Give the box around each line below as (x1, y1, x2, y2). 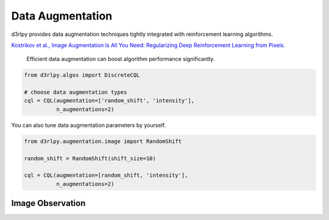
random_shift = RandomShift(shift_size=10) (24, 155, 157, 161)
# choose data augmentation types (24, 89, 127, 96)
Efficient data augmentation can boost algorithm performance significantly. (26, 55, 215, 63)
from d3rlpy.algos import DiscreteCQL (24, 72, 140, 79)
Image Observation (11, 198, 86, 208)
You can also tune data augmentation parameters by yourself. (11, 121, 166, 129)
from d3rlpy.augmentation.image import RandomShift (24, 138, 182, 144)
